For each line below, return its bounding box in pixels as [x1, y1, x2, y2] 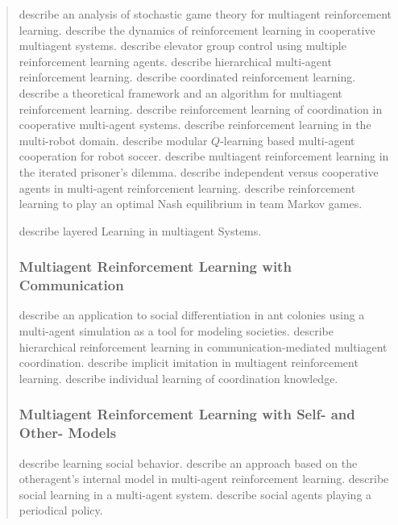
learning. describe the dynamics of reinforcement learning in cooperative [19, 21, 375, 38]
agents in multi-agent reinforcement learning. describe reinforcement [19, 179, 356, 196]
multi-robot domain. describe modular [19, 131, 208, 148]
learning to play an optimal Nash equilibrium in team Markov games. [19, 195, 363, 212]
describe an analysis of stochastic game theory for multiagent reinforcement [19, 6, 392, 22]
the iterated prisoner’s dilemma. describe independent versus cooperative [19, 163, 379, 180]
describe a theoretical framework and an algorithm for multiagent [19, 84, 343, 101]
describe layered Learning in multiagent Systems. [19, 222, 262, 239]
